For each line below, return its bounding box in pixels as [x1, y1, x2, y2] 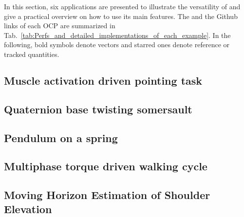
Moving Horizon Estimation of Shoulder [4, 187, 210, 202]
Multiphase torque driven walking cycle [4, 159, 207, 174]
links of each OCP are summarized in [4, 20, 115, 31]
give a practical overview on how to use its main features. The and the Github [4, 11, 238, 21]
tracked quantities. [4, 49, 59, 59]
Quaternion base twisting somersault [4, 101, 192, 116]
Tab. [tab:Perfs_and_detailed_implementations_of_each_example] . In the [4, 30, 231, 40]
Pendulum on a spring [4, 130, 118, 145]
